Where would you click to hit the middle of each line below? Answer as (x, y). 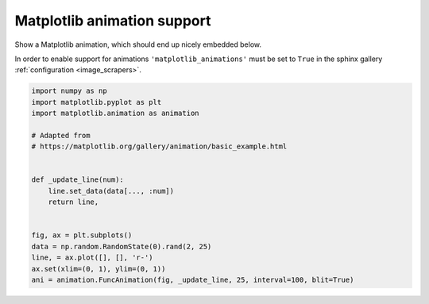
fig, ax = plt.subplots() (82, 235)
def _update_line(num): (78, 180)
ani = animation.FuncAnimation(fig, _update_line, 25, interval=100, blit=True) (193, 279)
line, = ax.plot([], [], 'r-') (93, 258)
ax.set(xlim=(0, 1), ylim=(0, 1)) (99, 269)
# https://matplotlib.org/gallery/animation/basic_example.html (159, 146)
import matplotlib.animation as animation (115, 114)
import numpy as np (69, 91)
